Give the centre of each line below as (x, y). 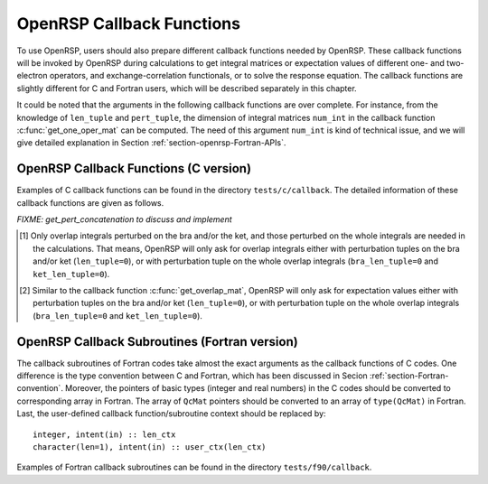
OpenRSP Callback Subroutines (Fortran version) (157, 342)
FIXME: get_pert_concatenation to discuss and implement (124, 219)
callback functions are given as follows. (90, 202)
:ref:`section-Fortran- (409, 376)
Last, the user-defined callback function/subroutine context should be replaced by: (171, 414)
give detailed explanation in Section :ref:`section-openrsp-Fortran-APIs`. (151, 143)
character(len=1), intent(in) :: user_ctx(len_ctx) (150, 447)
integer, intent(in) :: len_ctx (104, 434)
